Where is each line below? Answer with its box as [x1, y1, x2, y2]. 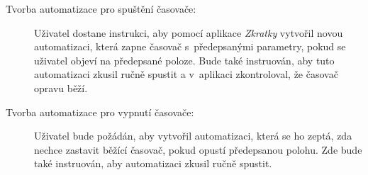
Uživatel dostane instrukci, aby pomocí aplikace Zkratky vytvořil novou [34, 25, 343, 40]
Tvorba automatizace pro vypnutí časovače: [6, 104, 194, 119]
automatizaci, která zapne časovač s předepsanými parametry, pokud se [34, 39, 346, 54]
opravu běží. [34, 80, 88, 95]
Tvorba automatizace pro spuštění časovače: [6, 1, 196, 16]
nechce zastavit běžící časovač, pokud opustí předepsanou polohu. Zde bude [34, 142, 362, 157]
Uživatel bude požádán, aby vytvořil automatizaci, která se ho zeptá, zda [34, 128, 352, 143]
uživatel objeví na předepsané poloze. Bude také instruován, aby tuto [34, 52, 335, 67]
